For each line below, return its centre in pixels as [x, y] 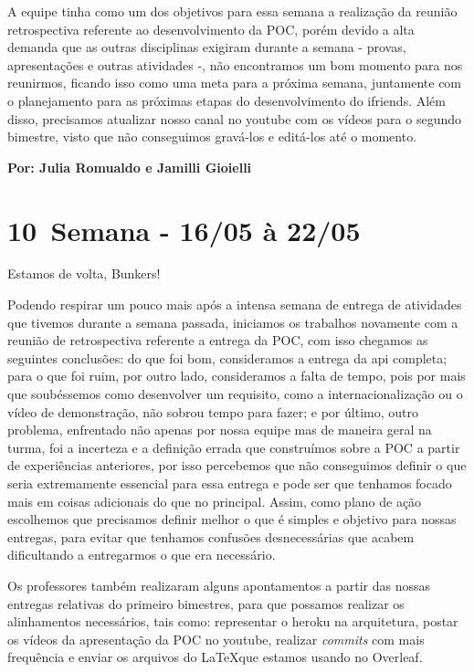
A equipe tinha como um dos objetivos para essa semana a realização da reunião [232, 11]
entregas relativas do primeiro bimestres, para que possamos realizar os [206, 603]
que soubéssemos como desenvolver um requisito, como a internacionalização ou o [235, 394]
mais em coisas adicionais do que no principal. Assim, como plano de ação [215, 501]
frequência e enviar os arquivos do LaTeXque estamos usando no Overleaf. [215, 657]
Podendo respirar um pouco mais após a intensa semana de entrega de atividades [235, 304]
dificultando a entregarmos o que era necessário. [142, 555]
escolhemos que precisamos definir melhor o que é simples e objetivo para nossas [232, 519]
